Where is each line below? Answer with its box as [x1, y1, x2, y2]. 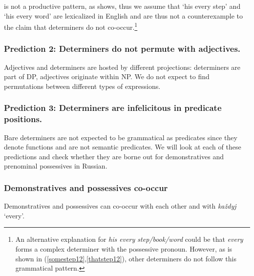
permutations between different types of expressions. [4, 81, 161, 91]
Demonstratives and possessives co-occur [4, 181, 168, 193]
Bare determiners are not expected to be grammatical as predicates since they [4, 132, 237, 142]
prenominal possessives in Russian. [4, 161, 107, 171]
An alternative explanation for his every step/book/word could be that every [15, 234, 243, 244]
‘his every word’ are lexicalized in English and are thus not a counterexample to [4, 10, 243, 21]
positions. [4, 113, 42, 125]
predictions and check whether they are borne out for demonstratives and [4, 151, 224, 161]
